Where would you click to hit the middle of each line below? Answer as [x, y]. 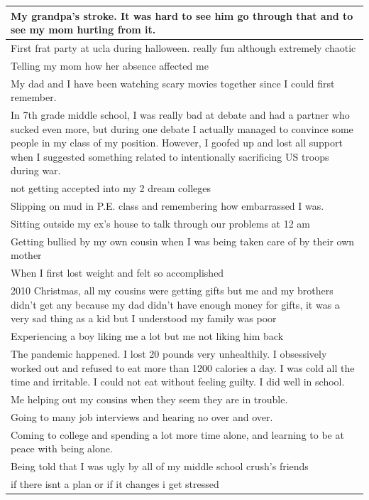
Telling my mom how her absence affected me [110, 65]
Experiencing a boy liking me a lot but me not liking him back [147, 336]
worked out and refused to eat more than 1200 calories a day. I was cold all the [183, 367]
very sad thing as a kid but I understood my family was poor [144, 318]
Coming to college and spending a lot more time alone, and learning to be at [177, 434]
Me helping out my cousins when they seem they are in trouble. [149, 399]
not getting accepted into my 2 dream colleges [111, 188]
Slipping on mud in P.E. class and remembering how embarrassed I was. [167, 206]
